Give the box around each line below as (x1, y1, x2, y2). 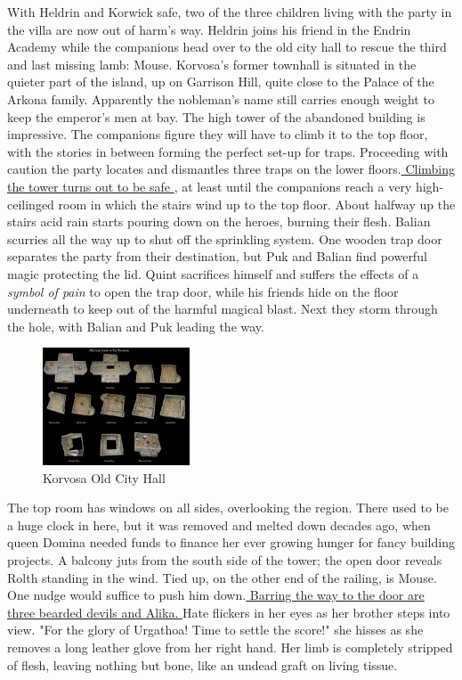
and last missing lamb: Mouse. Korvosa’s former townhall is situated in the (7, 54, 417, 73)
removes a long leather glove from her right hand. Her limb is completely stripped (7, 637, 453, 656)
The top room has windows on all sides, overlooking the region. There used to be (7, 498, 449, 517)
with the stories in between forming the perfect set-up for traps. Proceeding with (7, 142, 449, 160)
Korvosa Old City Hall (43, 468, 166, 487)
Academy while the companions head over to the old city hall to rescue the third (7, 37, 447, 56)
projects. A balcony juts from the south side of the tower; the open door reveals (7, 551, 442, 569)
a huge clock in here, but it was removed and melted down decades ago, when (7, 515, 431, 534)
